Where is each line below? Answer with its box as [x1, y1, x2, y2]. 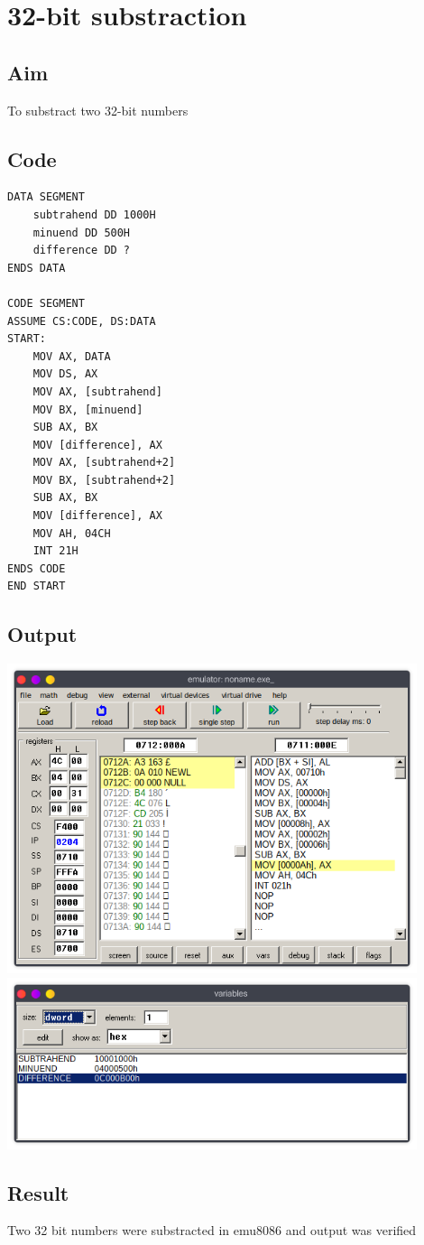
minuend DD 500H [32, 226, 131, 239]
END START [7, 580, 66, 593]
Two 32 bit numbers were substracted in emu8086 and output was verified [7, 1221, 417, 1240]
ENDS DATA [7, 261, 66, 274]
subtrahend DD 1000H [32, 208, 156, 221]
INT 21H [32, 544, 78, 558]
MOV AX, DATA [32, 349, 111, 363]
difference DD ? [32, 244, 131, 257]
